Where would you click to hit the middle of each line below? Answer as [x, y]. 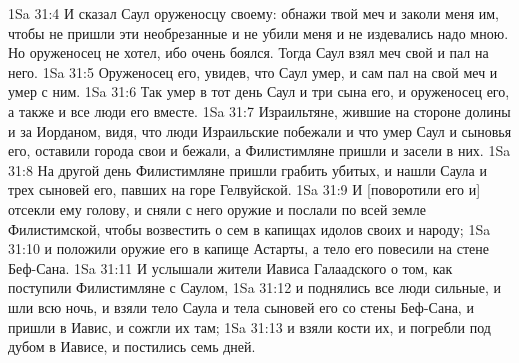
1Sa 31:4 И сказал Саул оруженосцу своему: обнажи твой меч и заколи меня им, [253, 13]
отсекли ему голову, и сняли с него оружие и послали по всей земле [217, 208]
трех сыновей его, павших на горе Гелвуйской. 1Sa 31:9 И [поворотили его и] [244, 189]
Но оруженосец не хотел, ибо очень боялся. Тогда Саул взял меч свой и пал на [248, 52]
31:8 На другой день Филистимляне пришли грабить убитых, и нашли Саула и [247, 169]
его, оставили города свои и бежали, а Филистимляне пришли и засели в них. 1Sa [259, 150]
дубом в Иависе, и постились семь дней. [132, 346]
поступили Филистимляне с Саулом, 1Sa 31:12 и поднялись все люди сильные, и [254, 287]
